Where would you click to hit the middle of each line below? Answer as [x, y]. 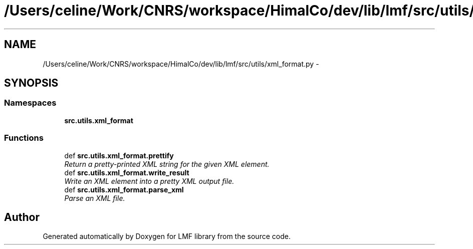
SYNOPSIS [31, 83]
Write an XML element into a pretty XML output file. [149, 181]
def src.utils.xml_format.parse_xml [124, 189]
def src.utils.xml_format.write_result [127, 172]
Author [22, 217]
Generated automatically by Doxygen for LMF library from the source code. [167, 236]
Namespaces [30, 103]
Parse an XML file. [95, 198]
